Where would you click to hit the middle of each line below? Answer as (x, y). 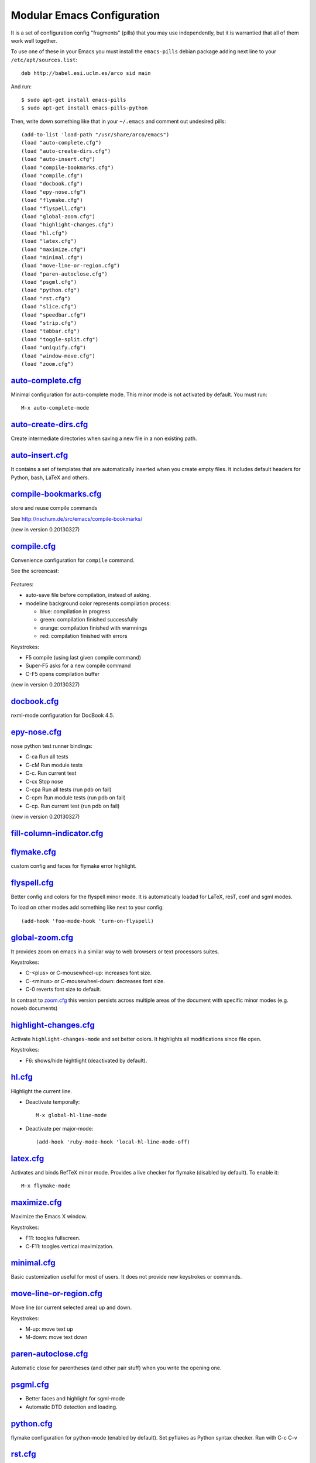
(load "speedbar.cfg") (54, 315)
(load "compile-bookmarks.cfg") (68, 167)
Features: (22, 584)
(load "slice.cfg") (49, 307)
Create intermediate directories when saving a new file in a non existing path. (104, 438)
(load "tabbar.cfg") (51, 331)
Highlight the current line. (42, 1091)
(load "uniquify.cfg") (54, 348)
